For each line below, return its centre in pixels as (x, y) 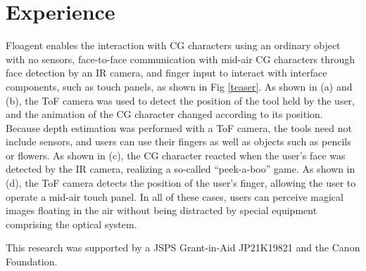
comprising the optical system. (71, 224)
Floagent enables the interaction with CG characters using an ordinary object (173, 45)
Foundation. (32, 262)
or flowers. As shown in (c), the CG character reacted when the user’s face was (176, 155)
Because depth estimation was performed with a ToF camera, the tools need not (179, 127)
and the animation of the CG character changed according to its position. (164, 114)
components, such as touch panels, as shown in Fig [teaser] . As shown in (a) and (179, 86)
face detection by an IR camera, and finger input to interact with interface (166, 73)
